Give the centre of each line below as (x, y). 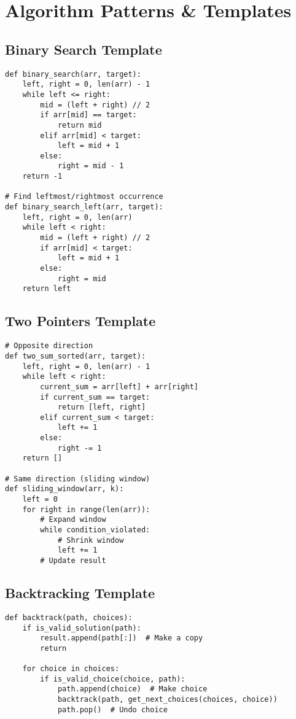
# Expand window (73, 520)
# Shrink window (91, 540)
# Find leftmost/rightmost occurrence (84, 197)
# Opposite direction (49, 346)
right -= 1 (80, 448)
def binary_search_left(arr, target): (84, 207)
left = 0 (40, 499)
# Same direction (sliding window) (78, 479)
